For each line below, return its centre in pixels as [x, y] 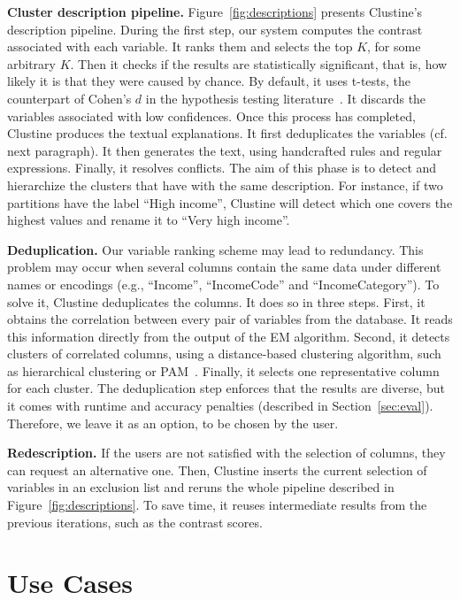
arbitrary [31, 63]
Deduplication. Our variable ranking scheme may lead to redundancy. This [215, 249]
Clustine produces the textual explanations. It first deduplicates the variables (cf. [227, 133]
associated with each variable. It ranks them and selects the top [180, 46]
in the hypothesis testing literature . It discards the [286, 98]
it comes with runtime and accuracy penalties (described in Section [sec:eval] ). [220, 406]
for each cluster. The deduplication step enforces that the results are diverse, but [226, 388]
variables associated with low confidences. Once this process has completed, [211, 115]
